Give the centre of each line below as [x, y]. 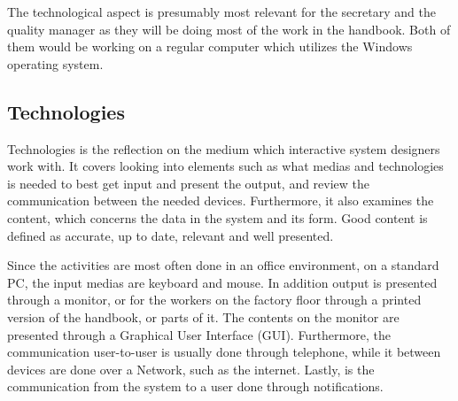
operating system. [55, 63]
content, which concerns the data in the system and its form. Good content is [217, 217]
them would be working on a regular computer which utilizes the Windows [210, 46]
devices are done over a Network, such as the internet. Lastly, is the [191, 369]
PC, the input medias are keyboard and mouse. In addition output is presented [222, 282]
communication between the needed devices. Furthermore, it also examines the [221, 200]
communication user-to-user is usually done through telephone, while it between [224, 352]
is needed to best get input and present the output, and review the [189, 183]
